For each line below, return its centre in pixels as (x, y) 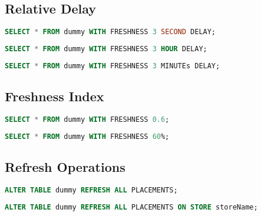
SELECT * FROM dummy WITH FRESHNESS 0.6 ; (87, 120)
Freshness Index (54, 96)
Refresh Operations (65, 167)
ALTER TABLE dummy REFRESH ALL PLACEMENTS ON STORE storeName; (131, 207)
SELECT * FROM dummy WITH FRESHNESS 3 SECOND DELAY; (110, 32)
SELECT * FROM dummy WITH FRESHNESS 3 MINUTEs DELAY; (113, 66)
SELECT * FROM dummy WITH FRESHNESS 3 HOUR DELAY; (106, 49)
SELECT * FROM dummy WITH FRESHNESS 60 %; (87, 136)
